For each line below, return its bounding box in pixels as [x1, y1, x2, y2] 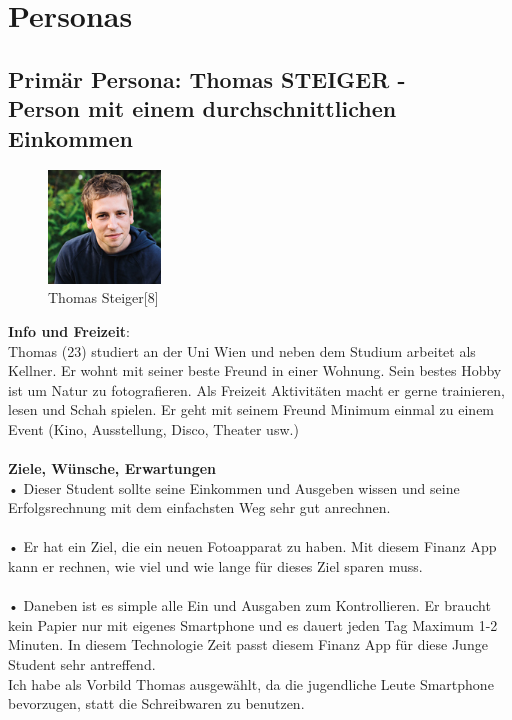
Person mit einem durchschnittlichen [8, 93, 397, 124]
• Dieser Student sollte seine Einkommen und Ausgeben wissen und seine [8, 477, 460, 498]
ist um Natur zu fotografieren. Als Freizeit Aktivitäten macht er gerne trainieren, [8, 379, 505, 400]
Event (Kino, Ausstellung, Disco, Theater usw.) [8, 418, 299, 439]
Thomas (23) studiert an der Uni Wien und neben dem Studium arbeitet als [8, 340, 476, 361]
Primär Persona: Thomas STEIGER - [8, 63, 406, 94]
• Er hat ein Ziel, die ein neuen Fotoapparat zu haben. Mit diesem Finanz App [8, 536, 497, 557]
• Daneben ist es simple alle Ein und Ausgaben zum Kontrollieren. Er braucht [8, 595, 491, 616]
